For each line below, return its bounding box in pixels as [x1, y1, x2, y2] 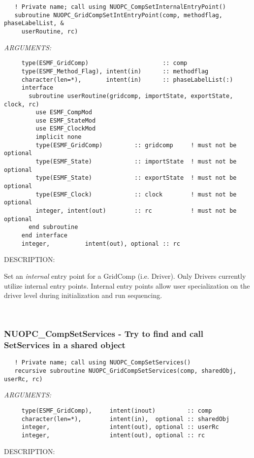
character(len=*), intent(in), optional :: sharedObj [21, 415, 230, 423]
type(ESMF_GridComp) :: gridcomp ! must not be [35, 141, 237, 149]
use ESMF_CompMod [35, 109, 92, 116]
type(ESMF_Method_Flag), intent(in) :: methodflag [21, 67, 209, 75]
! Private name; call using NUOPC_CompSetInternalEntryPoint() [14, 3, 226, 10]
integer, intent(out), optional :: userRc [21, 424, 219, 431]
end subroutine [29, 224, 78, 231]
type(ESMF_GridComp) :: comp [21, 60, 188, 67]
